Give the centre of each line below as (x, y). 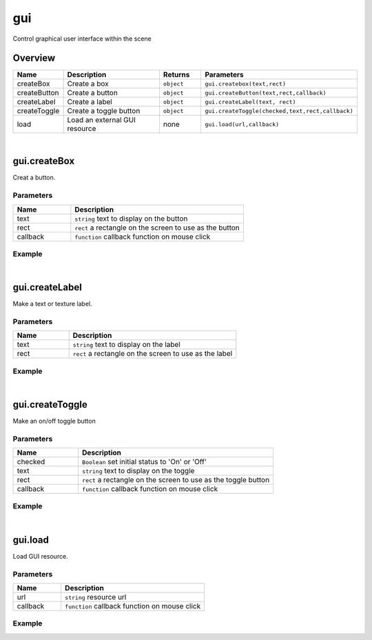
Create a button (93, 93)
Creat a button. (34, 178)
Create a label (90, 102)
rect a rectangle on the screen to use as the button (157, 228)
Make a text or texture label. (52, 304)
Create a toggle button (104, 111)
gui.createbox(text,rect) (245, 84)
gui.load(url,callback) (242, 124)
